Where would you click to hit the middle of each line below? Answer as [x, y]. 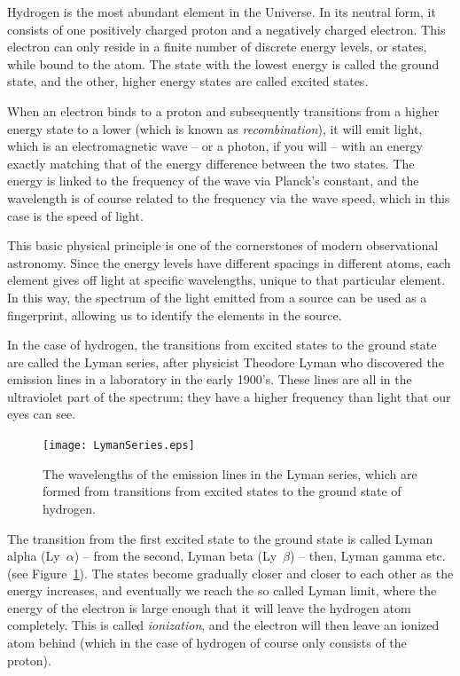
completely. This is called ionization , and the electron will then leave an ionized [223, 625]
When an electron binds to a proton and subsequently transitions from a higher [223, 110]
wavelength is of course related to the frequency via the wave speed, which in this [229, 197]
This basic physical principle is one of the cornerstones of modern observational [223, 245]
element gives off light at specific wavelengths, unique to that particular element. [226, 280]
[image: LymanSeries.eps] [119, 446]
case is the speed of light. [75, 215]
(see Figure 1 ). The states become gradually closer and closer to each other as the [230, 573]
